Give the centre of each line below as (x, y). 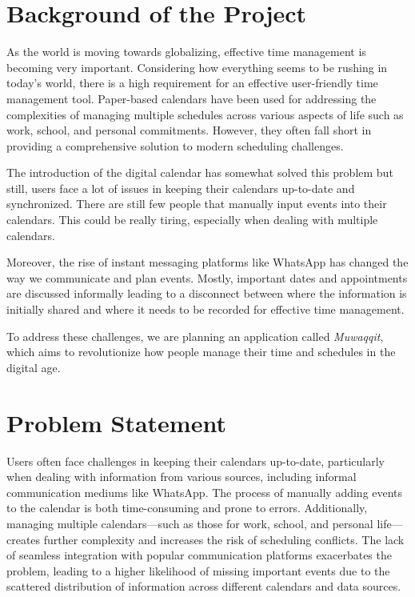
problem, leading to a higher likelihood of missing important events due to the (198, 570)
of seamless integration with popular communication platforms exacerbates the (199, 555)
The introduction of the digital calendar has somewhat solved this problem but (200, 172)
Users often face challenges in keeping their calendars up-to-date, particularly (196, 461)
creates (24, 539)
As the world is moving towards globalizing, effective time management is (186, 52)
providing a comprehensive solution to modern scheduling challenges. (175, 145)
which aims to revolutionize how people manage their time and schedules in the (201, 352)
